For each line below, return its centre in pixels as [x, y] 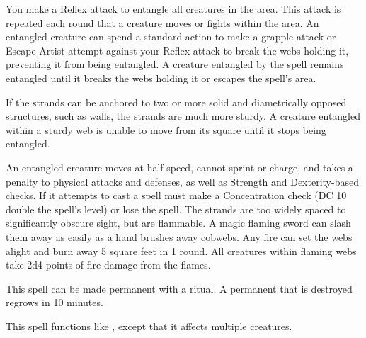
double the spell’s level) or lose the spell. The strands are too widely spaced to [176, 209]
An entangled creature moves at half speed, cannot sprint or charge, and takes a [179, 167]
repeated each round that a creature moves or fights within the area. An [162, 22]
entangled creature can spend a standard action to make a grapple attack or [171, 36]
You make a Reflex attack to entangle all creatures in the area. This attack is [173, 9]
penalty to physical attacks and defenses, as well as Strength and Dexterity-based [182, 181]
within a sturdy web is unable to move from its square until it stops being [166, 129]
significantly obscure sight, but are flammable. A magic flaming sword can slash [178, 223]
